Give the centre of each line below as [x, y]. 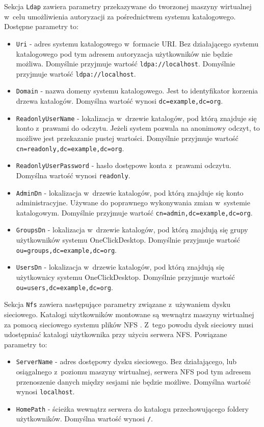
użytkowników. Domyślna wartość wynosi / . [84, 419]
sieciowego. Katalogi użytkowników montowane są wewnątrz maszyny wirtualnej [129, 314]
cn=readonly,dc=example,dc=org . [70, 148]
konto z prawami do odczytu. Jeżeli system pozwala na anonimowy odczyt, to [138, 128]
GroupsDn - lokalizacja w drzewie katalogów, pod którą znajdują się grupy [132, 230]
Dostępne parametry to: [41, 26]
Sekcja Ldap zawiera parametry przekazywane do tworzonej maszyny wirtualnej [128, 6]
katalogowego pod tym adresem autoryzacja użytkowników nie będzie [124, 53]
